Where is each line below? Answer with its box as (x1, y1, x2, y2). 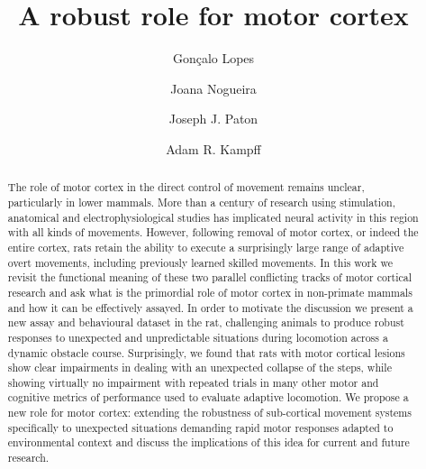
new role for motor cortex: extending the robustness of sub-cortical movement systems (7, 405, 412, 420)
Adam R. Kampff (166, 139, 261, 158)
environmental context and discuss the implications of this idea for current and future (7, 435, 410, 450)
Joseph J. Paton (168, 109, 258, 128)
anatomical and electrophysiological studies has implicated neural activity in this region (7, 209, 419, 225)
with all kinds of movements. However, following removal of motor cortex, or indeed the (7, 225, 419, 240)
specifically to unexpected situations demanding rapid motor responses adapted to (7, 419, 394, 435)
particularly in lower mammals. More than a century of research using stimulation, (7, 194, 396, 209)
